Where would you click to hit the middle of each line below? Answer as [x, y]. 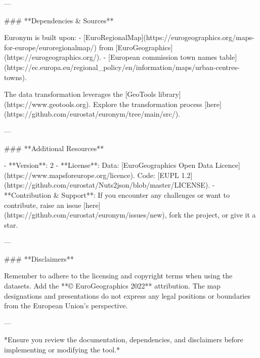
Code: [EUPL [158, 175]
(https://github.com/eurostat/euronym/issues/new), [85, 215]
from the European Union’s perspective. [66, 306]
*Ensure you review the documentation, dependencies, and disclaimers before [124, 339]
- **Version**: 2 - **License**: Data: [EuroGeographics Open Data [109, 165]
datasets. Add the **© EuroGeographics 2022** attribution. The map [112, 286]
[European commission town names [163, 57]
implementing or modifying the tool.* [62, 350]
